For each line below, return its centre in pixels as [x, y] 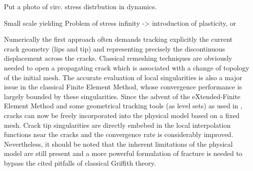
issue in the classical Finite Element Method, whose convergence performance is [123, 87]
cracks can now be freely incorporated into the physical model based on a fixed [122, 115]
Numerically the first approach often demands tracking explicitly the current [118, 39]
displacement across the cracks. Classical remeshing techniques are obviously [118, 58]
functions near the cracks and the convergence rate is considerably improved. [119, 134]
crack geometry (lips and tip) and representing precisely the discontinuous [115, 48]
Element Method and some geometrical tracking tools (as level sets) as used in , [123, 106]
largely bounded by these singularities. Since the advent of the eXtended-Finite [122, 96]
